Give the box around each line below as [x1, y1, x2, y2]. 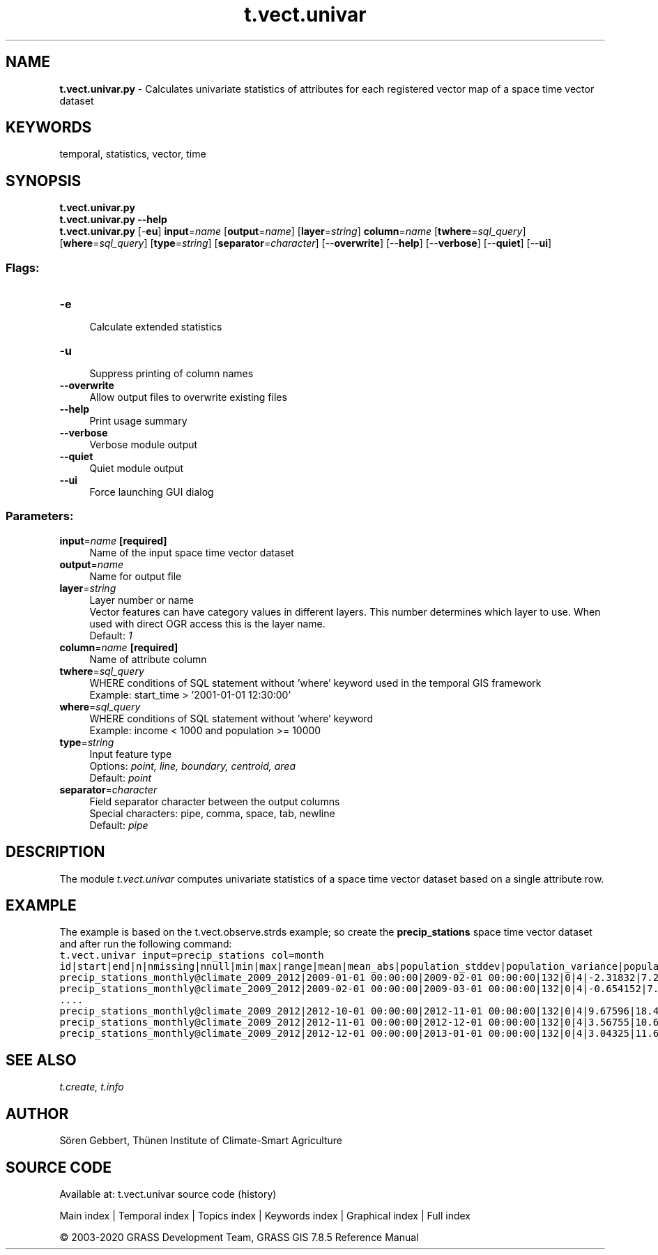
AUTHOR [6, 1104, 69, 1123]
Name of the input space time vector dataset [89, 546, 294, 558]
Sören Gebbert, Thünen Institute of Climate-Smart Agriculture [59, 1134, 342, 1147]
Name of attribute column [89, 653, 207, 665]
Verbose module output [89, 439, 198, 451]
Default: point [89, 771, 152, 784]
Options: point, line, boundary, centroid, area [89, 759, 296, 772]
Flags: [6, 260, 40, 275]
